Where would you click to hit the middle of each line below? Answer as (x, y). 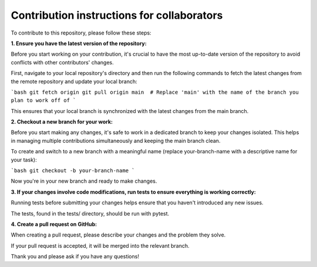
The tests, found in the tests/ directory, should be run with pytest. (90, 213)
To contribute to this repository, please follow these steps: (81, 33)
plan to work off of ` (43, 100)
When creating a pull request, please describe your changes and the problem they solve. (118, 235)
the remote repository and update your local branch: (74, 81)
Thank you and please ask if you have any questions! (75, 256)
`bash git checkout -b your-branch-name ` (73, 171)
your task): (24, 160)
